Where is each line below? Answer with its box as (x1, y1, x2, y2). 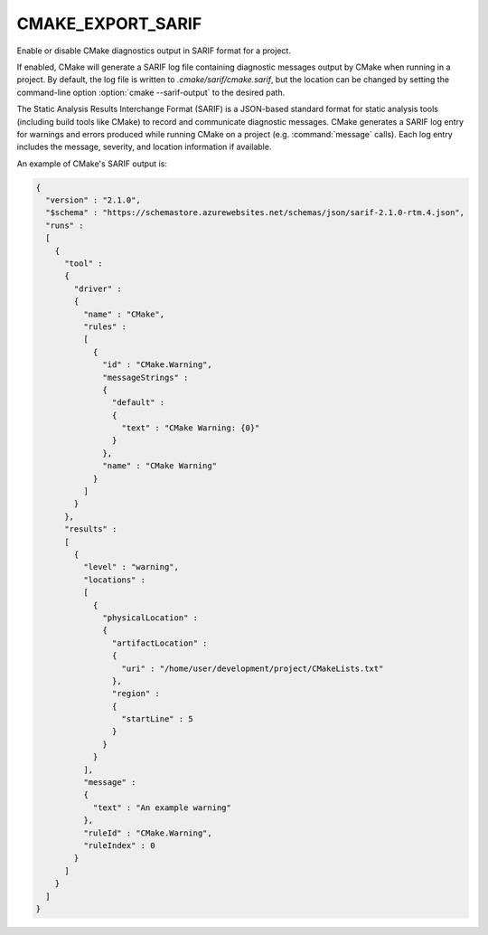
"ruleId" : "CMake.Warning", (82, 827, 212, 838)
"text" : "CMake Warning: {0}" (121, 423, 260, 433)
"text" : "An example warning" (92, 802, 232, 813)
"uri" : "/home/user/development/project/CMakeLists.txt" (121, 663, 384, 674)
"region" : (111, 688, 160, 699)
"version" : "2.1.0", (45, 195, 142, 205)
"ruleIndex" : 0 (82, 840, 155, 850)
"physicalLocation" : (102, 612, 199, 623)
